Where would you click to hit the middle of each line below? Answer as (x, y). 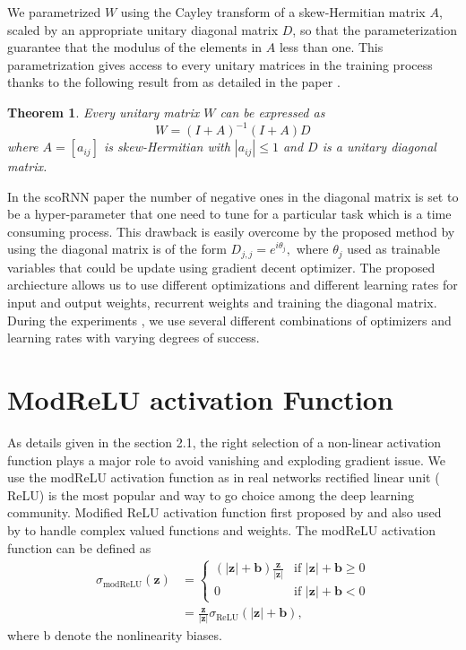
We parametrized (54, 12)
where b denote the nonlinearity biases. (115, 635)
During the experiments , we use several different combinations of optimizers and (229, 320)
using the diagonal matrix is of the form (117, 249)
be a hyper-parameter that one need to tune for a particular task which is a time (229, 214)
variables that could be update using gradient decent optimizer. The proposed (221, 267)
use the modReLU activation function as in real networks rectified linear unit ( (224, 477)
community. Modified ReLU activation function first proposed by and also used (224, 512)
